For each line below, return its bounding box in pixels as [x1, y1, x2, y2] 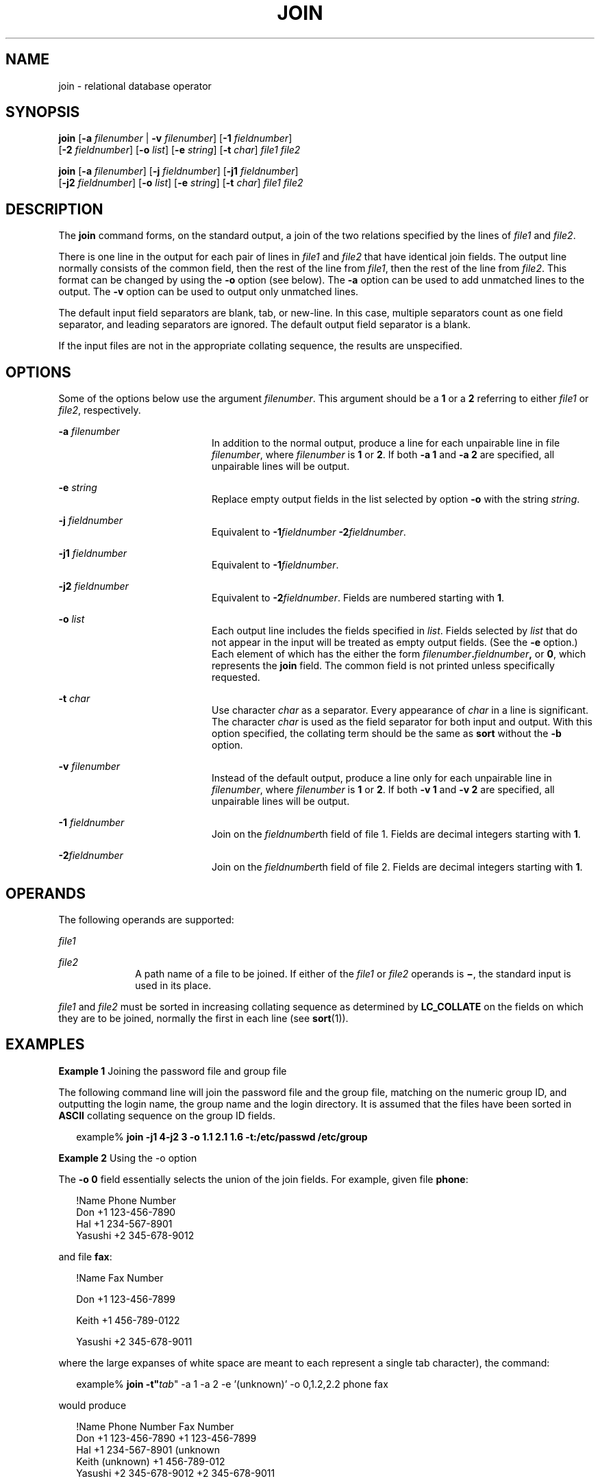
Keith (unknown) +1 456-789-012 [76, 1455, 225, 1467]
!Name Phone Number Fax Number [76, 1420, 234, 1432]
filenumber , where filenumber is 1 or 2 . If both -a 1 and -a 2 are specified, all [212, 449, 555, 461]
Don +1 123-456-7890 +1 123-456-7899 [76, 1432, 257, 1444]
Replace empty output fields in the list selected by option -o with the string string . [212, 493, 580, 506]
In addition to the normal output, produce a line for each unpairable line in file [212, 437, 560, 449]
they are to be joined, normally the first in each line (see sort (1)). [58, 1012, 349, 1024]
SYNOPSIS [5, 103, 80, 121]
